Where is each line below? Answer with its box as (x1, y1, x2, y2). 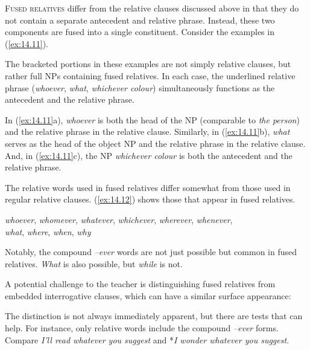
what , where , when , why (5, 225, 91, 238)
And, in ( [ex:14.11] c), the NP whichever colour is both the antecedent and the (5, 149, 293, 161)
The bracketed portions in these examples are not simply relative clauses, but (5, 57, 291, 70)
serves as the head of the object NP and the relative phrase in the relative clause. (5, 137, 306, 149)
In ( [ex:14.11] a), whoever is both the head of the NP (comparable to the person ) (5, 113, 300, 126)
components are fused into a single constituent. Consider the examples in (5, 25, 274, 38)
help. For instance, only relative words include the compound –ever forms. (5, 322, 279, 334)
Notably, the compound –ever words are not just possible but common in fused (5, 245, 297, 258)
